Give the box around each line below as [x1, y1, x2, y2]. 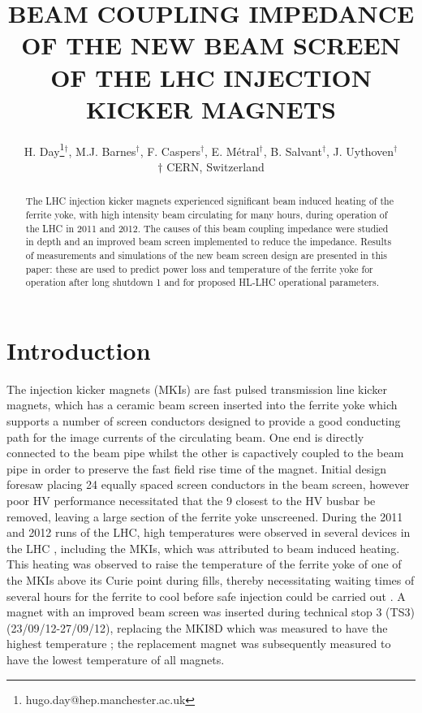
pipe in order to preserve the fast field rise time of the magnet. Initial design [6, 460, 386, 477]
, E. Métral [205, 142, 260, 159]
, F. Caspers [140, 142, 200, 159]
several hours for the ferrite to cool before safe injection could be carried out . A [6, 587, 406, 604]
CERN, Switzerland [166, 158, 265, 175]
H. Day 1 [24, 140, 65, 159]
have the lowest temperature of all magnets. [6, 650, 225, 668]
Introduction [6, 333, 151, 366]
